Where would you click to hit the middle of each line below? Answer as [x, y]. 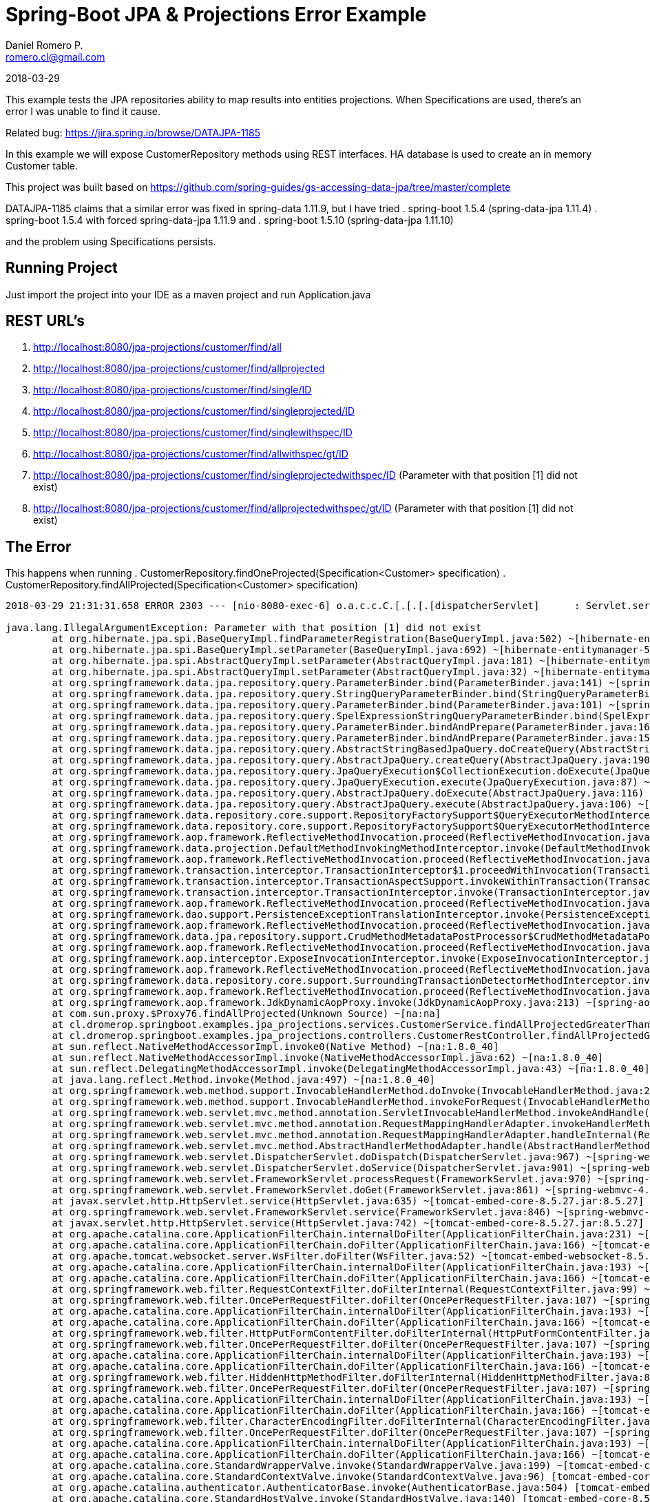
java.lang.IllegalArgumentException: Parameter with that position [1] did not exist [244, 628]
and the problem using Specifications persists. [111, 241]
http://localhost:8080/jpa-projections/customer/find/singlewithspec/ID [193, 433]
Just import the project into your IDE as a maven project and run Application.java [188, 294]
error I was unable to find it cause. [83, 111]
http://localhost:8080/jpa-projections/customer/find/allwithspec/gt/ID [191, 454]
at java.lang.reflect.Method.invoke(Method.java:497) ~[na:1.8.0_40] [243, 1080]
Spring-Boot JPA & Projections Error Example [216, 14]
